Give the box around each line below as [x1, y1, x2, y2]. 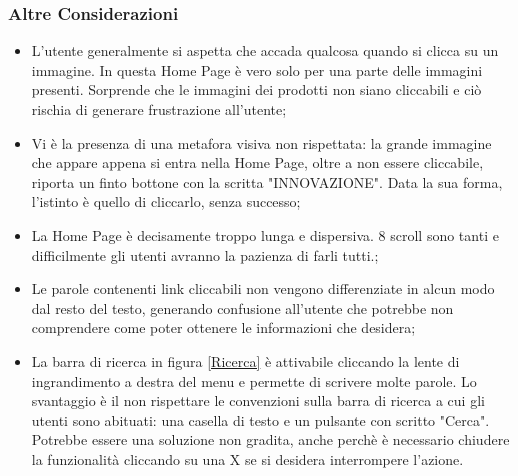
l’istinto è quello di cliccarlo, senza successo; [31, 191, 301, 212]
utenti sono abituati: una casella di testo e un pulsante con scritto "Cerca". [31, 409, 490, 430]
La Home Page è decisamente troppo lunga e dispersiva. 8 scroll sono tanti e [31, 224, 499, 245]
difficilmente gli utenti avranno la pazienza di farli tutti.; [31, 244, 379, 265]
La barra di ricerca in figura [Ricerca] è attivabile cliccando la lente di [31, 350, 460, 371]
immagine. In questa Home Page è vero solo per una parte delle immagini [31, 59, 483, 80]
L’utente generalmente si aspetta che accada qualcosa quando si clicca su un [31, 40, 499, 61]
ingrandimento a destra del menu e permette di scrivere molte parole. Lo [31, 370, 477, 391]
